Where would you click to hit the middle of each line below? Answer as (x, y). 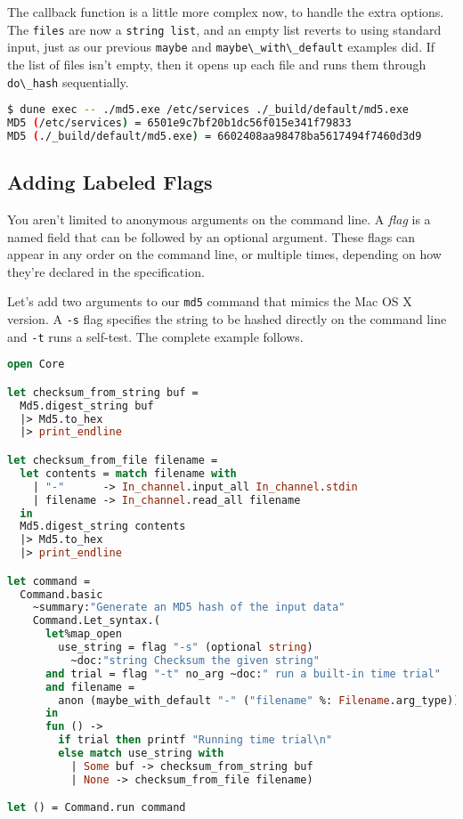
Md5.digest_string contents (103, 527)
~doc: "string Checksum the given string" (195, 660)
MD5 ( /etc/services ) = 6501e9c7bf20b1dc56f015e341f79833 (179, 123)
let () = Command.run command (97, 808)
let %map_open (83, 634)
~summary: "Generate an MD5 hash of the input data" (189, 608)
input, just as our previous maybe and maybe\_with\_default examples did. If (221, 47)
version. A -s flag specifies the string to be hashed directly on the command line (227, 319)
